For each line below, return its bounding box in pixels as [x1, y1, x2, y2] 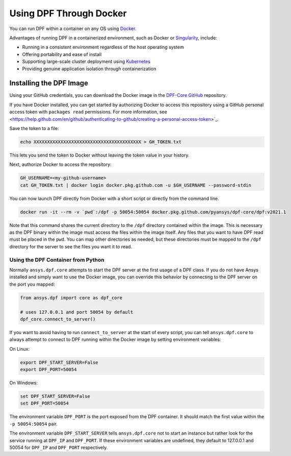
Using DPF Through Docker [9, 8, 127, 19]
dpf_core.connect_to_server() [20, 316, 96, 322]
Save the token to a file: [9, 125, 59, 131]
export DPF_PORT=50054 [20, 367, 77, 372]
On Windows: [9, 380, 38, 386]
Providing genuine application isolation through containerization [22, 65, 156, 71]
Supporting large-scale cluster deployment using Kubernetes [22, 59, 150, 65]
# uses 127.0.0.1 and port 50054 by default [20, 309, 134, 315]
